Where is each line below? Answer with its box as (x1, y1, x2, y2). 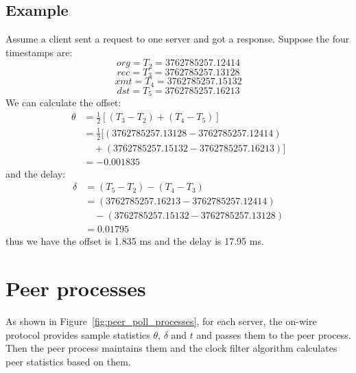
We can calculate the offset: (5, 95, 121, 110)
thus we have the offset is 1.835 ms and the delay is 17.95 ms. (5, 234, 264, 248)
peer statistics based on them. (5, 354, 131, 368)
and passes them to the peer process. (196, 327, 351, 341)
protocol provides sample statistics (5, 327, 150, 341)
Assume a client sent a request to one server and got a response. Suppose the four (5, 32, 350, 46)
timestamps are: (5, 45, 73, 59)
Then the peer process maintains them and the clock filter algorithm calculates (5, 341, 337, 355)
